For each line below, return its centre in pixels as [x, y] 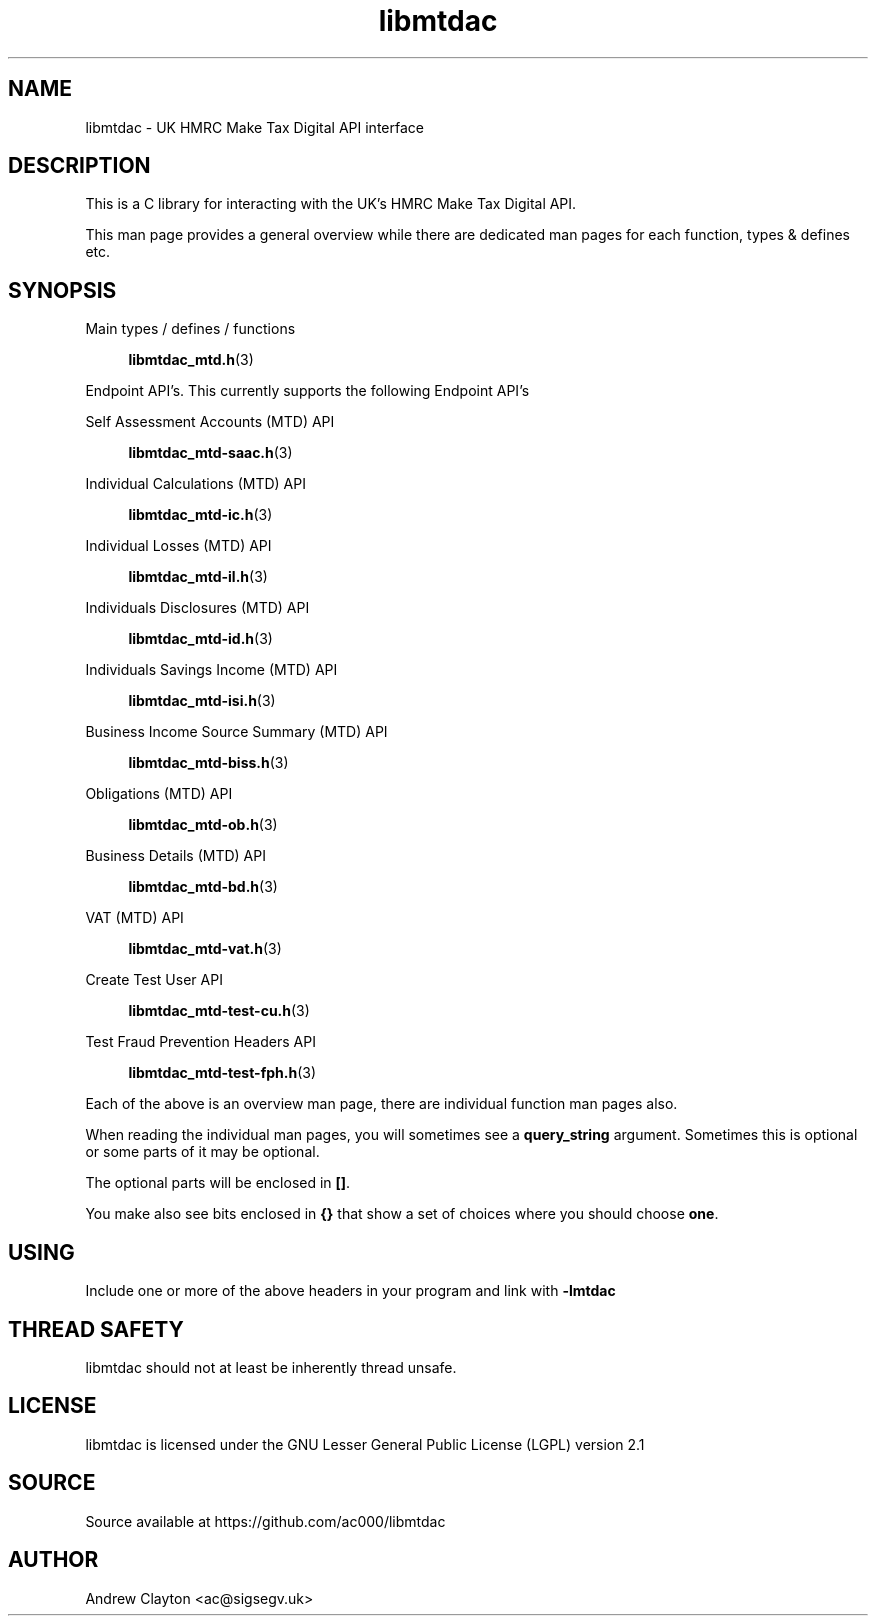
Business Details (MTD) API [175, 856]
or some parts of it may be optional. [202, 1152]
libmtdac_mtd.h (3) [191, 360]
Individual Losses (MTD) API [178, 546]
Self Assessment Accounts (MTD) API [210, 422]
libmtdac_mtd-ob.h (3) [203, 825]
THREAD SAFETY [96, 1329]
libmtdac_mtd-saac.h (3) [210, 453]
